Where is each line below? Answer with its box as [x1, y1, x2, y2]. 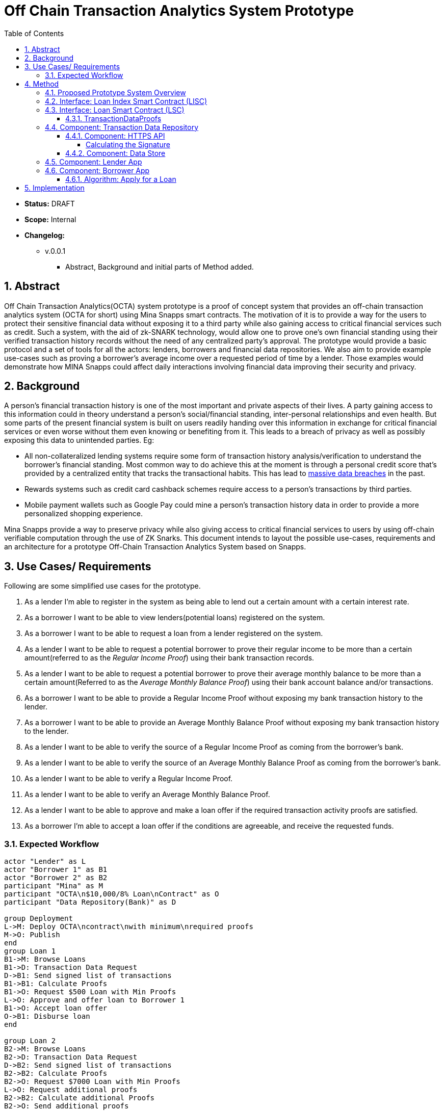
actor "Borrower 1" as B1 [4, 865, 108, 874]
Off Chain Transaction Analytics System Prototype [4, 2, 354, 19]
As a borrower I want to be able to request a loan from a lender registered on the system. [24, 629, 323, 638]
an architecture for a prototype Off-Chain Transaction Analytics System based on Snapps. [4, 542, 306, 551]
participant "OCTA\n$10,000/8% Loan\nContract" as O [4, 890, 219, 898]
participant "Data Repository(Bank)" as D [4, 898, 176, 907]
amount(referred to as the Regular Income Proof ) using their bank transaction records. [24, 653, 315, 663]
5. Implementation [24, 183, 85, 192]
